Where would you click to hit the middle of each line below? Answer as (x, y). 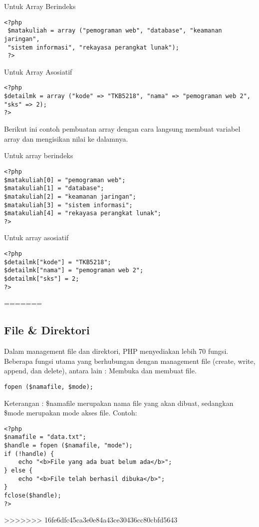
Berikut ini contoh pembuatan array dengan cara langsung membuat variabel (122, 129)
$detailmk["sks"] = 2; (42, 279)
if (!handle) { (29, 454)
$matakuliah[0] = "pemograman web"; (65, 180)
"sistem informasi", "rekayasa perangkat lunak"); (93, 47)
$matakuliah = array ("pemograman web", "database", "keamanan (115, 31)
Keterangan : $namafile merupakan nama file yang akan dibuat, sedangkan (119, 403)
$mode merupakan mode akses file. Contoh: (71, 413)
